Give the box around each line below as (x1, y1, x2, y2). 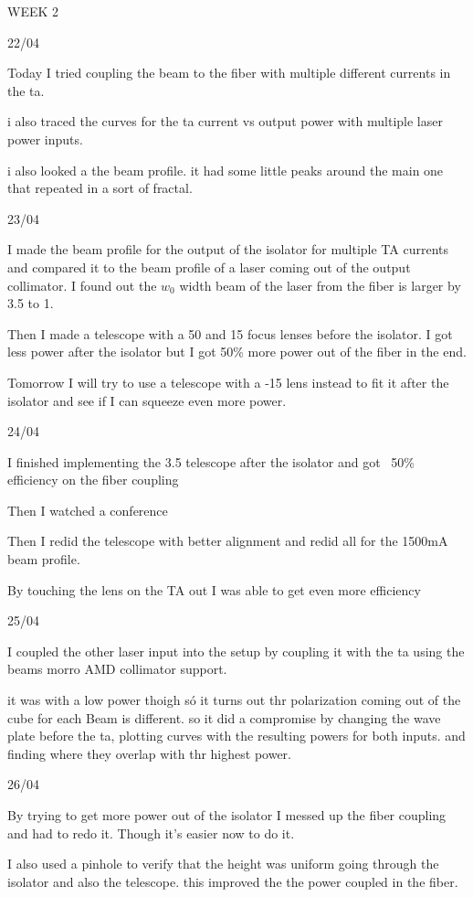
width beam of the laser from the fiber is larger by (179, 275, 461, 294)
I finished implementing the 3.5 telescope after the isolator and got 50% (7, 452, 415, 471)
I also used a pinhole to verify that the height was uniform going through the (7, 854, 439, 873)
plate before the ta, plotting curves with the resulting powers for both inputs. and (7, 726, 466, 745)
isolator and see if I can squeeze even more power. (7, 390, 287, 410)
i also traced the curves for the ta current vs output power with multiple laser (7, 112, 443, 131)
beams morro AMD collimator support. (7, 659, 227, 678)
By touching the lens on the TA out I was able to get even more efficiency (7, 580, 421, 599)
